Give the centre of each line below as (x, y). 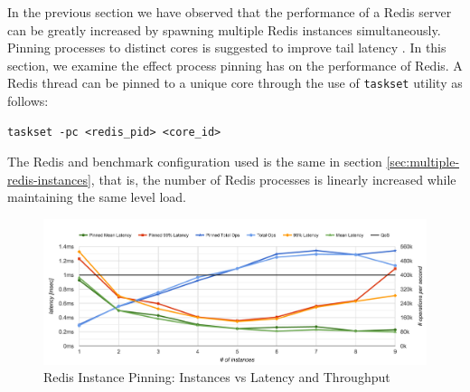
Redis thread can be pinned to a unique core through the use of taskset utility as (235, 83)
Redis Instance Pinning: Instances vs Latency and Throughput (217, 377)
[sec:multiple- (423, 162)
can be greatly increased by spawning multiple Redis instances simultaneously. (224, 29)
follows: (28, 101)
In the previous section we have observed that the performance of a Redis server (230, 12)
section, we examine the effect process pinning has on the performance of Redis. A (235, 65)
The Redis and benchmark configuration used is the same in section (195, 162)
